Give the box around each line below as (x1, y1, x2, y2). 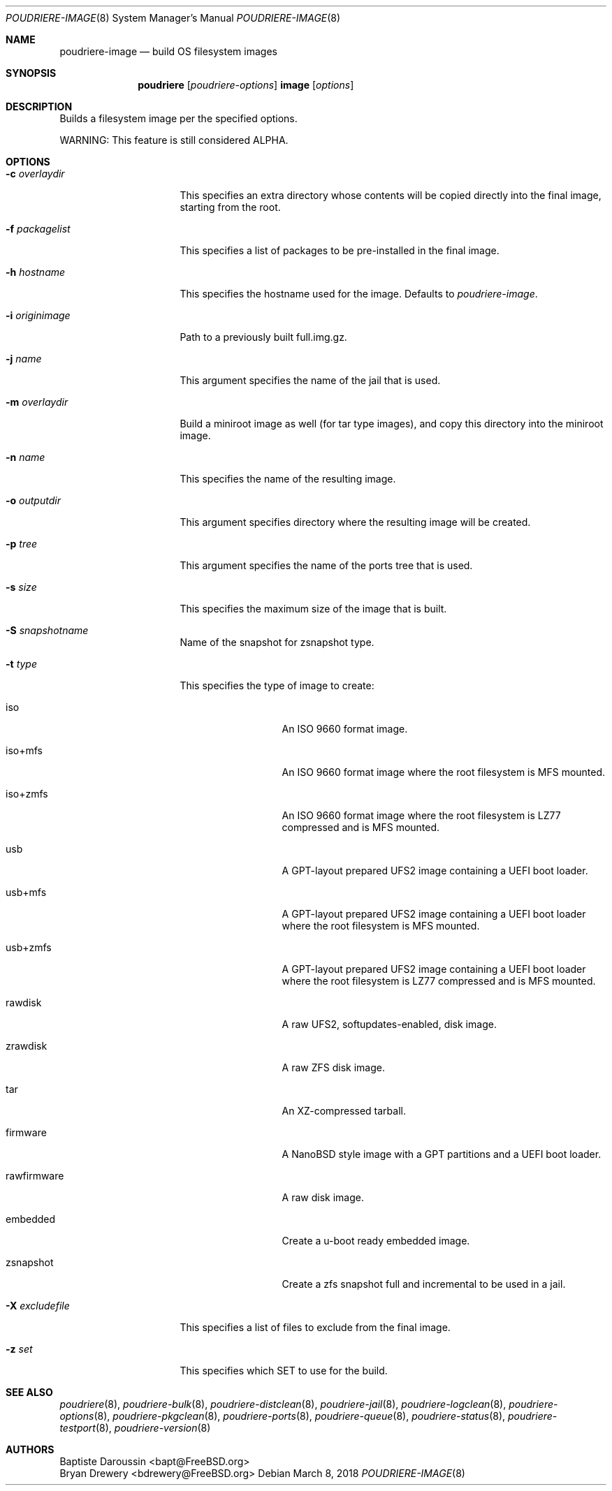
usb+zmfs (6, 941, 52, 953)
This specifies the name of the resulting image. (180, 473, 396, 485)
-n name (6, 451, 45, 463)
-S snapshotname (6, 624, 89, 636)
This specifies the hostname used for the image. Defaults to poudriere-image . (180, 288, 538, 300)
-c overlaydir (6, 168, 65, 179)
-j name (6, 353, 42, 365)
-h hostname (6, 266, 66, 278)
